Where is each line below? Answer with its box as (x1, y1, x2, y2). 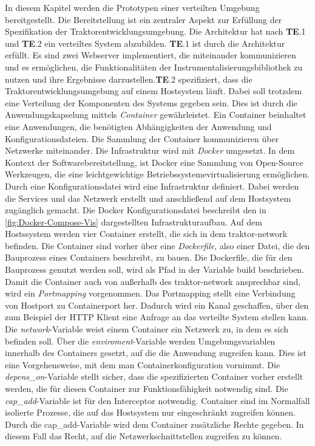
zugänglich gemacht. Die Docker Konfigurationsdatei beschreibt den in (5, 204, 266, 216)
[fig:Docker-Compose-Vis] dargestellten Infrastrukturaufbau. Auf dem (5, 215, 262, 228)
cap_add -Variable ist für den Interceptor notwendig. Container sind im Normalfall (5, 394, 310, 407)
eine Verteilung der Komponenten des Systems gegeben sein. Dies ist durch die (5, 96, 297, 109)
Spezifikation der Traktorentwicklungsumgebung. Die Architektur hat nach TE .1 (5, 25, 306, 38)
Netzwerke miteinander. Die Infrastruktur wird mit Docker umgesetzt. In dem (5, 144, 295, 157)
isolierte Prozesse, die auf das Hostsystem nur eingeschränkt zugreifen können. (5, 406, 296, 419)
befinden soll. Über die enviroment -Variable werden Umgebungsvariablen (5, 334, 276, 347)
